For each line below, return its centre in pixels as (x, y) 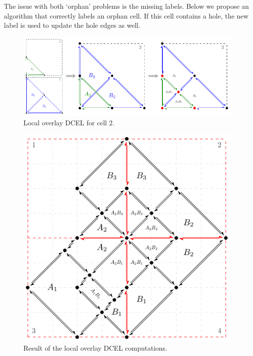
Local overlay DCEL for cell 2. (69, 123)
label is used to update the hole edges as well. (72, 25)
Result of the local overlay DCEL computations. (95, 348)
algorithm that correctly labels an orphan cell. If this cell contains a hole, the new (126, 15)
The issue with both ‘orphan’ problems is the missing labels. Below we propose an (126, 6)
